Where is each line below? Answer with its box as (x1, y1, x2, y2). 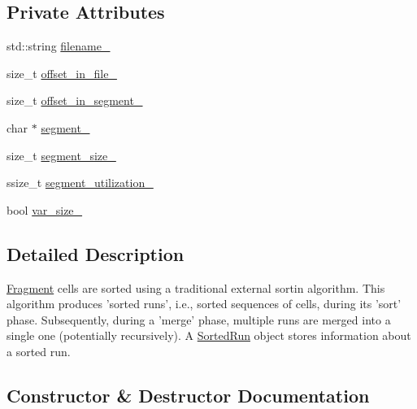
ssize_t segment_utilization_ (7, 174, 154, 191)
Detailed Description (7, 241, 185, 266)
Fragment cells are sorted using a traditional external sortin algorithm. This (7, 279, 385, 296)
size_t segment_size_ (7, 146, 116, 163)
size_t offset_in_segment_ (7, 92, 143, 109)
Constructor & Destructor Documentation (7, 382, 370, 407)
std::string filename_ (7, 37, 111, 54)
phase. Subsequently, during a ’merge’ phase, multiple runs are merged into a (7, 311, 391, 328)
